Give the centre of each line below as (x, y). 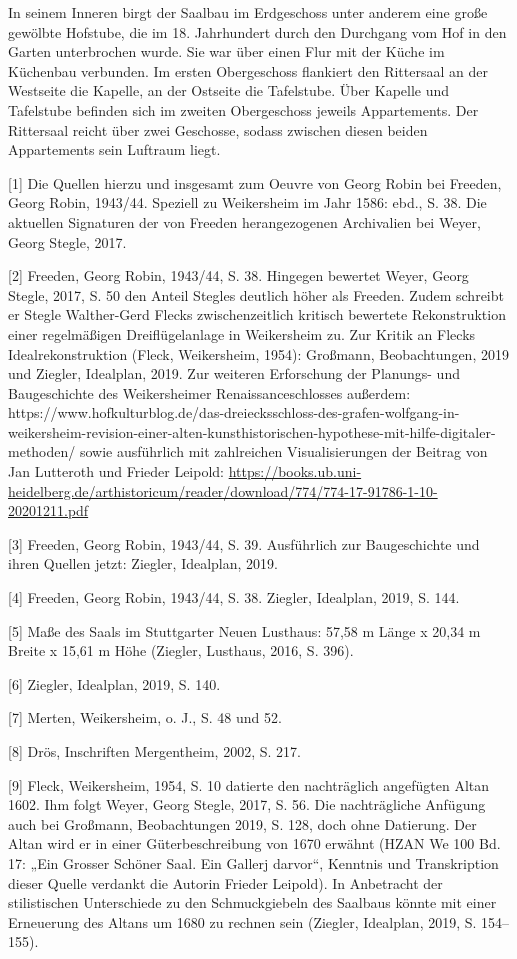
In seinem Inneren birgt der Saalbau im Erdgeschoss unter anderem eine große (248, 12)
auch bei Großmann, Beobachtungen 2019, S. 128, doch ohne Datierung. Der (242, 823)
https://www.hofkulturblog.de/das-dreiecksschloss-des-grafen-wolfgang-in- (234, 412)
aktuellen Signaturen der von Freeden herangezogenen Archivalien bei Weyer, (244, 221)
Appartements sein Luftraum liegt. (114, 149)
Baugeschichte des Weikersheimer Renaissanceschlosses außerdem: (209, 392)
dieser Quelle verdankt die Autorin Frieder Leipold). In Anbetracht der (225, 882)
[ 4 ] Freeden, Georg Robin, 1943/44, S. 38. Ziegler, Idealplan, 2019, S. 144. (234, 597)
